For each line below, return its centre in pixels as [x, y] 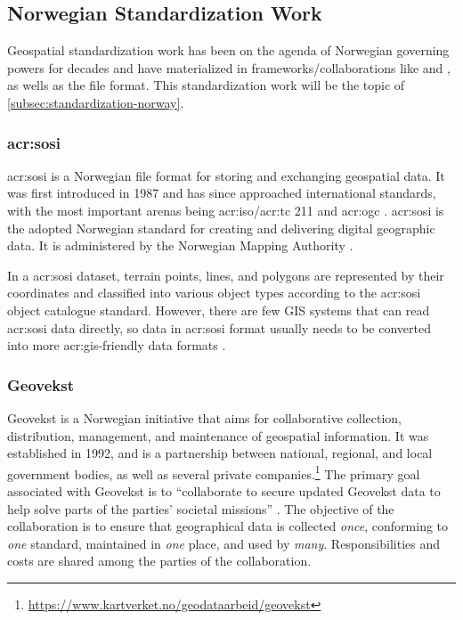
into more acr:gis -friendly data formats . [117, 345]
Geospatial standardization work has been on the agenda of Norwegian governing [228, 50]
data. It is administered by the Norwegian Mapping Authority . [180, 245]
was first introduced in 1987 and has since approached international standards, [222, 193]
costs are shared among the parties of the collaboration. [159, 561]
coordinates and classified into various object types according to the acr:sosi [214, 293]
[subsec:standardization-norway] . [96, 102]
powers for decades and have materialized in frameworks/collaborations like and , [229, 67]
